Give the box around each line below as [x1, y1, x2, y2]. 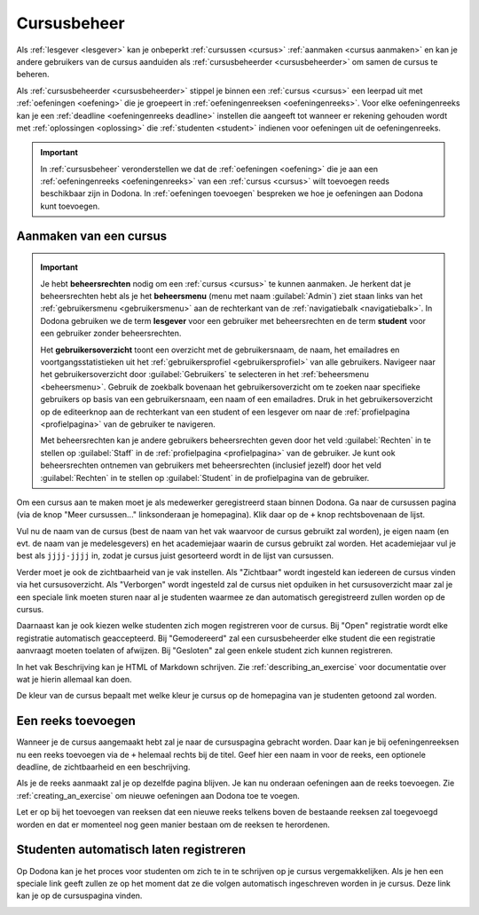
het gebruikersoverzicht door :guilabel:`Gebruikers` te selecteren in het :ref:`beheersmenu [40, 369, 370, 380]
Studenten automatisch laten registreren [16, 842, 246, 857]
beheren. [16, 69, 50, 80]
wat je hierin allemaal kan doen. [16, 674, 132, 684]
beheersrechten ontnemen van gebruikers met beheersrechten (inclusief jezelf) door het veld [40, 460, 381, 470]
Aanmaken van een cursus [16, 228, 168, 243]
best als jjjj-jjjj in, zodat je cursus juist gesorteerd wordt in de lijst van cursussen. [16, 550, 334, 561]
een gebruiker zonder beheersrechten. [40, 328, 182, 339]
